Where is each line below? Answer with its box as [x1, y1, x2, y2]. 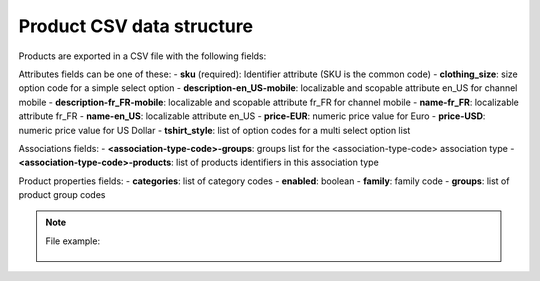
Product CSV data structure [18, 15, 254, 37]
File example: [45, 235, 100, 247]
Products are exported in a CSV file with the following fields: [18, 50, 267, 62]
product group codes [18, 189, 106, 201]
